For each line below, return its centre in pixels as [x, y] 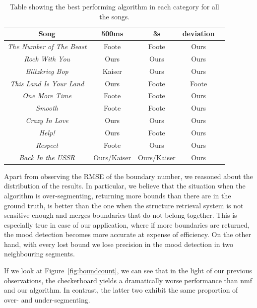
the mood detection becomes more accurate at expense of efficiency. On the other [128, 234]
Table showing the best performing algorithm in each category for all [114, 6]
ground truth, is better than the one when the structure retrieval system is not [124, 205]
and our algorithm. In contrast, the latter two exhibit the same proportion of [121, 290]
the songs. [115, 16]
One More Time [47, 95]
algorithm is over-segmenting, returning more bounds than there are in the [118, 195]
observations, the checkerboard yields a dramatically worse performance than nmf [128, 280]
